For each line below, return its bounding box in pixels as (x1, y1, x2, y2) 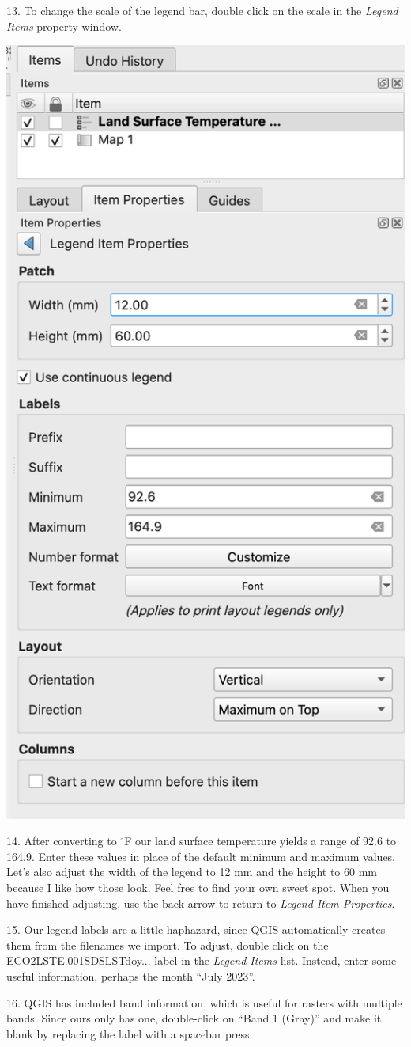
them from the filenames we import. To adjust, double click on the (6, 936, 329, 953)
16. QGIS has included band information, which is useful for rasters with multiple (6, 994, 402, 1011)
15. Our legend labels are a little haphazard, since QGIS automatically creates (6, 921, 386, 938)
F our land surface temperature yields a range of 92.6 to (124, 833, 397, 849)
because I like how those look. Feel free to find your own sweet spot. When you (6, 879, 390, 896)
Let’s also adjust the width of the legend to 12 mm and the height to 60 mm (6, 863, 377, 880)
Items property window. (6, 17, 122, 34)
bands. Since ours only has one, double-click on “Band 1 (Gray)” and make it (6, 1010, 382, 1026)
